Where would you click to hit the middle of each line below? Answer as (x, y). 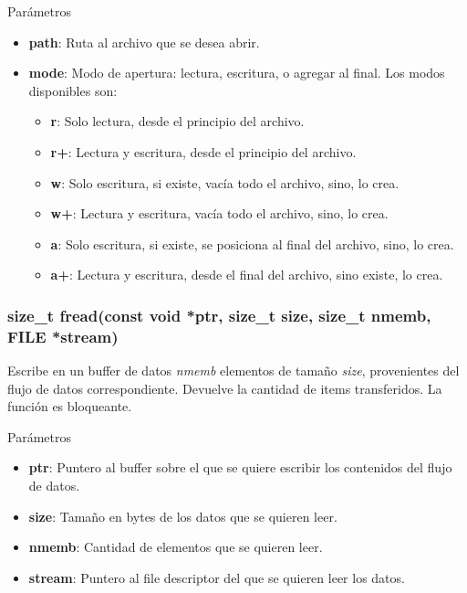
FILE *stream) (63, 336)
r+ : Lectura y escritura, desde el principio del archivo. (203, 151)
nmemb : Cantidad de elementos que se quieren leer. (176, 547)
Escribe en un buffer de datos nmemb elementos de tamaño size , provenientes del (233, 371)
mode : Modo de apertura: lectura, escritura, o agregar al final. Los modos (237, 73)
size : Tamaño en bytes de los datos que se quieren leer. (183, 516)
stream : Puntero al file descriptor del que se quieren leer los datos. (217, 577)
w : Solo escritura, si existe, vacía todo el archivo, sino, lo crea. (225, 182)
